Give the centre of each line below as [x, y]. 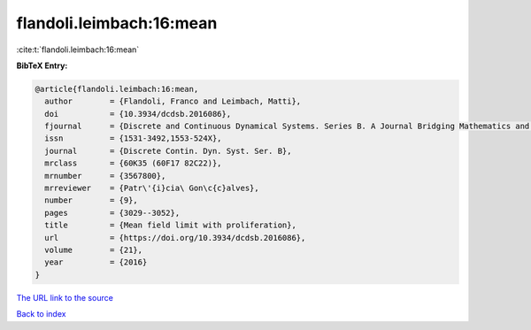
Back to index [41, 314]
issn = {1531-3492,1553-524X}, [133, 138]
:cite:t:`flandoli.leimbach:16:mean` [78, 50]
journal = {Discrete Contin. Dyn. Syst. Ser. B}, [168, 151]
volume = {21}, [94, 250]
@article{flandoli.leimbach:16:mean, [117, 89]
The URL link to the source [65, 297]
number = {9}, [92, 200]
